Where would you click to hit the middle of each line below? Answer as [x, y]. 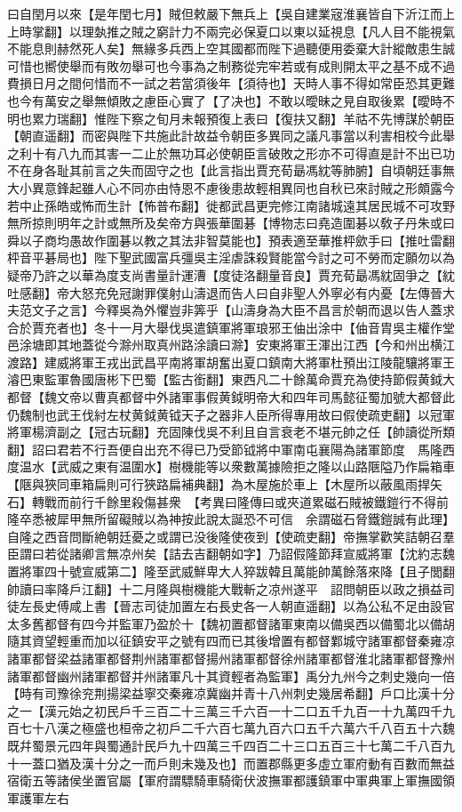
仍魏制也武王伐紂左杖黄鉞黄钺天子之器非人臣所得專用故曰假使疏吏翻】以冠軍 [231, 414]
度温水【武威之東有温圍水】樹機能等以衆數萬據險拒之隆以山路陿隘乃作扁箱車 [231, 466]
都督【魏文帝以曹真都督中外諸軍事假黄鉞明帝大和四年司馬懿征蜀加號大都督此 [231, 397]
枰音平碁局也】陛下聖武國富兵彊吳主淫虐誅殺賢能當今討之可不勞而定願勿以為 [231, 257]
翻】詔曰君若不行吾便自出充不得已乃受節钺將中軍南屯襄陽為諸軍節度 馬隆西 [231, 449]
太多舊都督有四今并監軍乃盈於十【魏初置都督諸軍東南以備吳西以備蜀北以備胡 [231, 623]
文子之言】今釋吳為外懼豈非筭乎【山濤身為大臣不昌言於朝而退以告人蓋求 [243, 310]
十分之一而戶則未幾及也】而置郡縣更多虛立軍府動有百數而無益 [274, 763]
